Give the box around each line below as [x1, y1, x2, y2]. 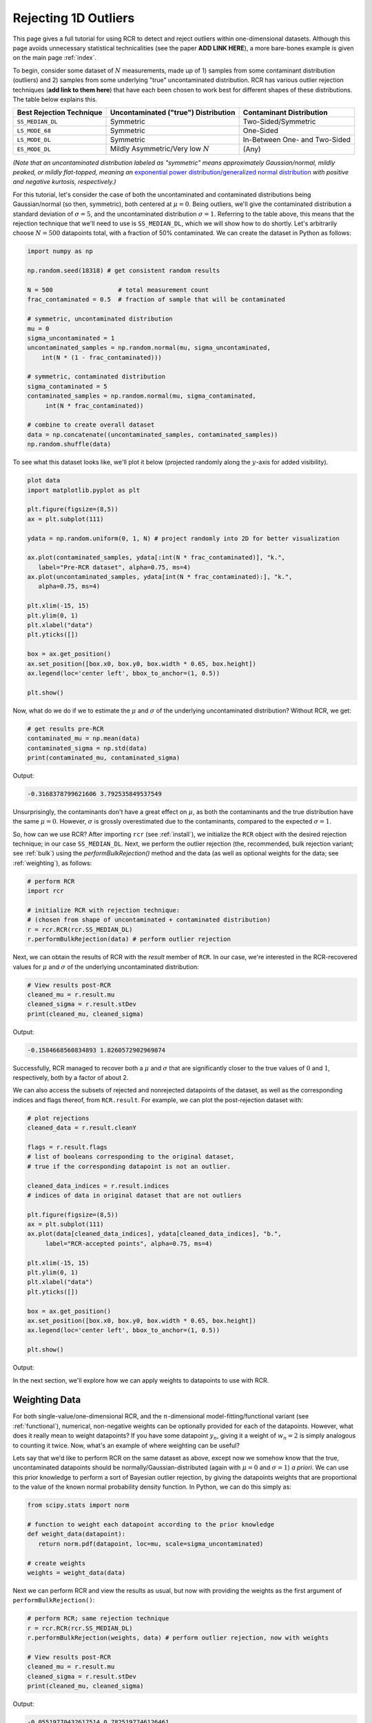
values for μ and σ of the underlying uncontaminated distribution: [12, 962, 199, 971]
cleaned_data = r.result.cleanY [27, 1124, 137, 1132]
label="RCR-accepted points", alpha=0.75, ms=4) [45, 1239, 213, 1247]
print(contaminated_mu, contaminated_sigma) [27, 753, 180, 762]
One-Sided [242, 126, 279, 136]
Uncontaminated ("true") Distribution [110, 108, 236, 117]
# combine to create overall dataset [27, 421, 155, 429]
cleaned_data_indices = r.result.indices [27, 1182, 169, 1190]
